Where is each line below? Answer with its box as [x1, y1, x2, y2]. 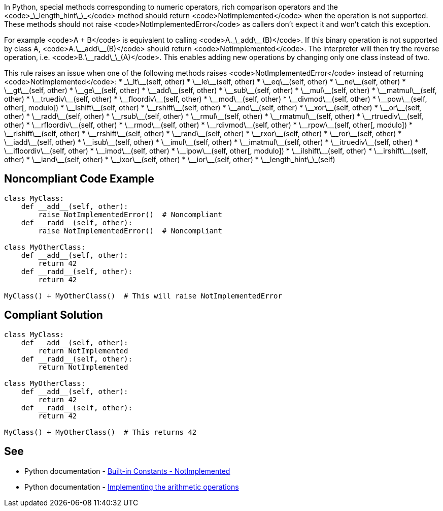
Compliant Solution [4, 309, 103, 322]
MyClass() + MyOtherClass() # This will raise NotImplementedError [4, 291, 282, 300]
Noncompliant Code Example [4, 172, 154, 186]
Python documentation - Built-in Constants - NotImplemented [24, 466, 230, 475]
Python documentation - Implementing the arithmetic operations [24, 482, 239, 491]
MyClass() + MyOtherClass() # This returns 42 [4, 428, 197, 436]
